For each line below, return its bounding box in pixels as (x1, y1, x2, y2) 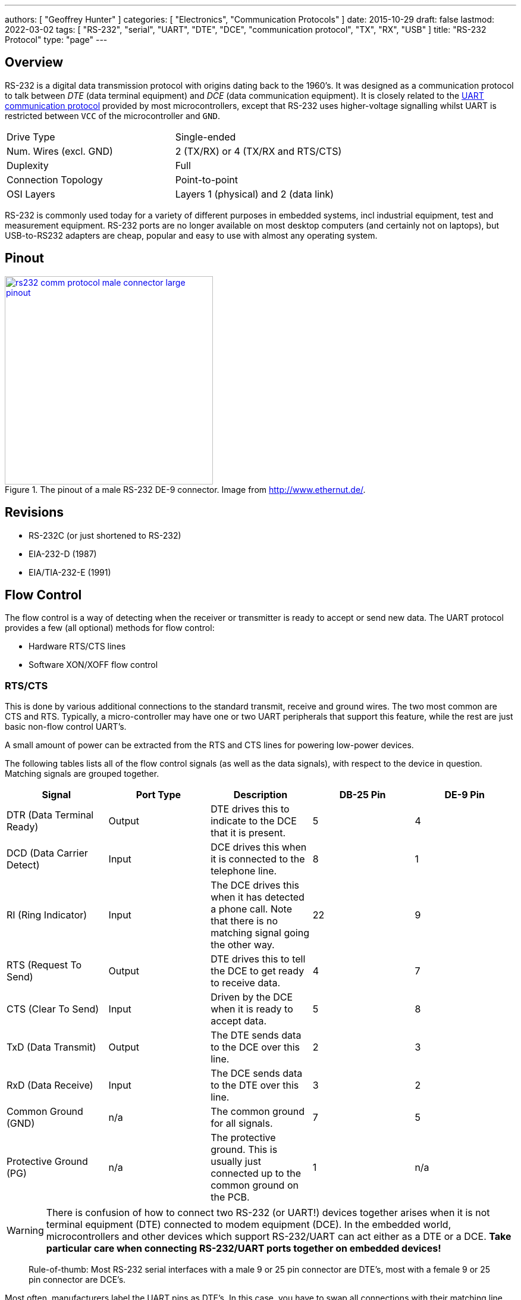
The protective (211, 1132, 276, 1144)
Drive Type (7, 130, 55, 143)
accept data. (211, 1015, 266, 1027)
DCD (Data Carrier (7, 847, 88, 860)
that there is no (211, 915, 278, 927)
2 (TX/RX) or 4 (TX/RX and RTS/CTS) (175, 145, 342, 157)
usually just (211, 1155, 261, 1168)
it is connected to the (211, 853, 305, 865)
